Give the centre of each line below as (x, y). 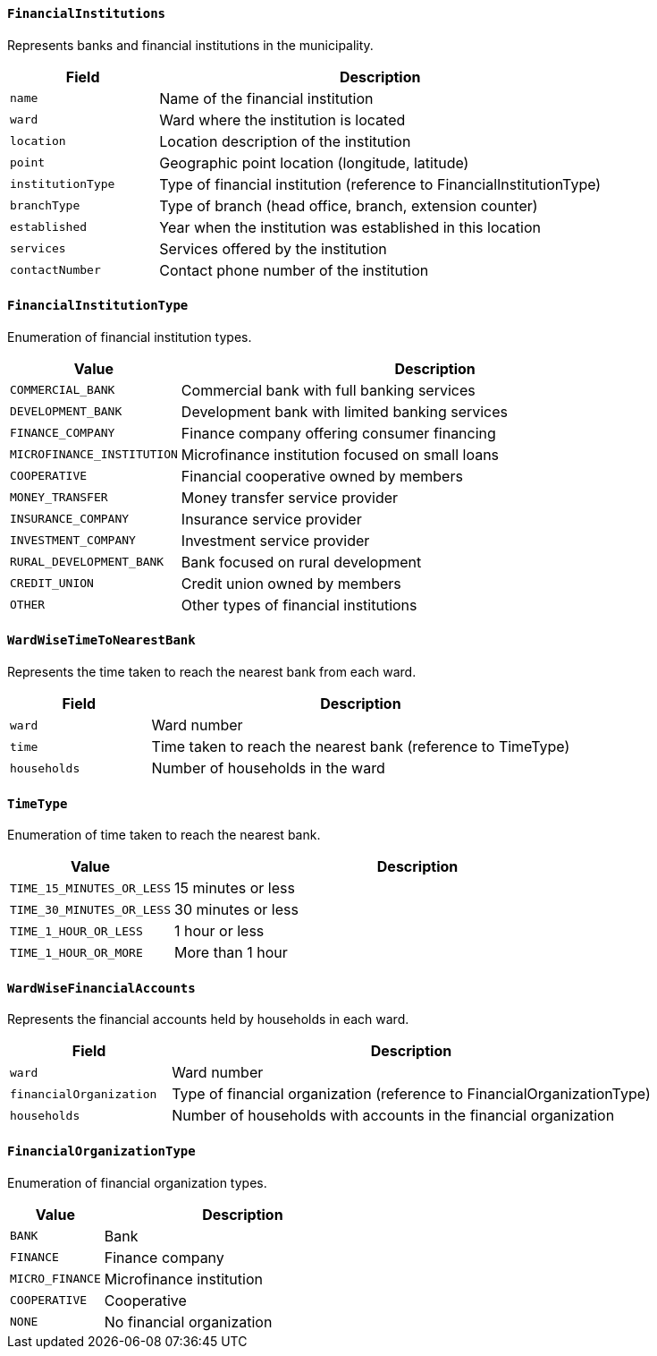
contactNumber (55, 270)
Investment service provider (275, 540)
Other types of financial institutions (299, 605)
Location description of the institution (285, 141)
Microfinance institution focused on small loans (340, 454)
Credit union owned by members (291, 583)
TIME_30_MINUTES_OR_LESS (91, 909)
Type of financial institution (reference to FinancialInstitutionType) (380, 184)
